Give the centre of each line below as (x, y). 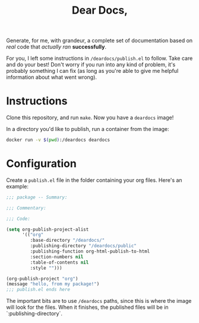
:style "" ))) (46, 268)
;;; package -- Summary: (37, 197)
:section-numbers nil (57, 257)
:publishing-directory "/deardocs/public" (83, 246)
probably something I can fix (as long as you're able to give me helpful (92, 71)
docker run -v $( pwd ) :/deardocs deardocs (58, 140)
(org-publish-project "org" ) (42, 279)
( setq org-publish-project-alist (48, 229)
